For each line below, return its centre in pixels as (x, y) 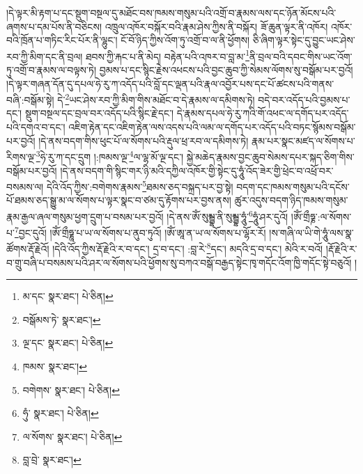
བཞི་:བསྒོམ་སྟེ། (30, 99)
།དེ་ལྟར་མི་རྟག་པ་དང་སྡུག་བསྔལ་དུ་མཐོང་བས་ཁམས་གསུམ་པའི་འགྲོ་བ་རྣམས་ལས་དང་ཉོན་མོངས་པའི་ (171, 13)
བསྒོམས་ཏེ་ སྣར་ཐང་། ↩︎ (62, 319)
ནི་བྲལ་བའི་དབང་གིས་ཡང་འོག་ (301, 56)
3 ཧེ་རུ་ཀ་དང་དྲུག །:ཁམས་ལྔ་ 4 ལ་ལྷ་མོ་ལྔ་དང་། (110, 156)
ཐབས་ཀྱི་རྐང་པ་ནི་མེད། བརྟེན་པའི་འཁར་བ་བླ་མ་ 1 (168, 55)
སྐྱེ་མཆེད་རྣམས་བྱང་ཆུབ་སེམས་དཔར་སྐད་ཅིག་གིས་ (270, 156)
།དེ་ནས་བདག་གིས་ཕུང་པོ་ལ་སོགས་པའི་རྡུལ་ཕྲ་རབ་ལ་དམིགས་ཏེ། (144, 140)
